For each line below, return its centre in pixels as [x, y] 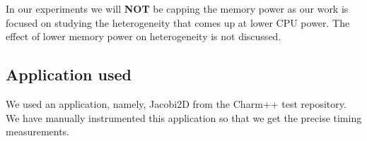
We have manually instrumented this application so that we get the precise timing [184, 117]
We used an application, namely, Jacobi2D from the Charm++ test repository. [176, 103]
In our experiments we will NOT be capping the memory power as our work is [177, 8]
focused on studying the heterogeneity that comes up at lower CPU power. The [178, 22]
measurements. [38, 131]
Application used [69, 74]
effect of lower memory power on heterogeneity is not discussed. [144, 36]
